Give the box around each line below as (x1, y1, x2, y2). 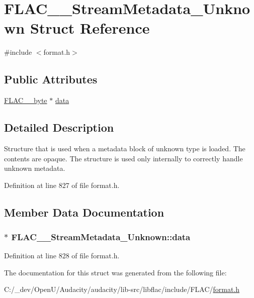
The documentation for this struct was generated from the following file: (4, 267, 227, 277)
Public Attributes (4, 71, 98, 87)
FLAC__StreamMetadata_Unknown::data (11, 230, 191, 243)
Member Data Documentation (4, 204, 164, 220)
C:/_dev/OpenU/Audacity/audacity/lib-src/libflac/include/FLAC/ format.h (4, 284, 240, 294)
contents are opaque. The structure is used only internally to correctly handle (4, 153, 243, 163)
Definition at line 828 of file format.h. (4, 250, 120, 261)
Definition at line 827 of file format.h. (4, 179, 120, 190)
